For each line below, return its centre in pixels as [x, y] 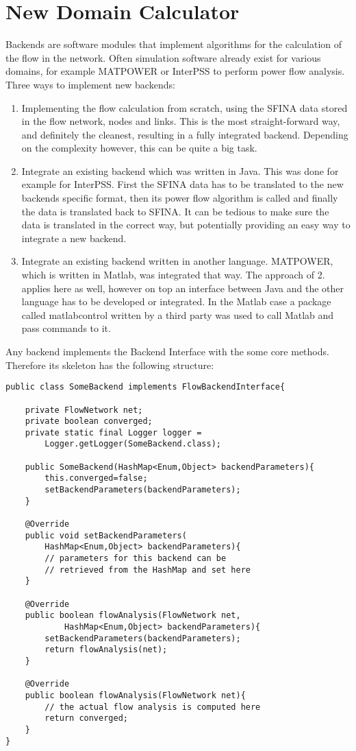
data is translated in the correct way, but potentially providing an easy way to [186, 225]
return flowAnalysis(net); [106, 650]
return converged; [86, 718]
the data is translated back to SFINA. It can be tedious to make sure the [175, 211]
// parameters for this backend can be [136, 559]
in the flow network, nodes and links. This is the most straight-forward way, [181, 121]
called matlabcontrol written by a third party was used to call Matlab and [178, 314]
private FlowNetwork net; [84, 410]
